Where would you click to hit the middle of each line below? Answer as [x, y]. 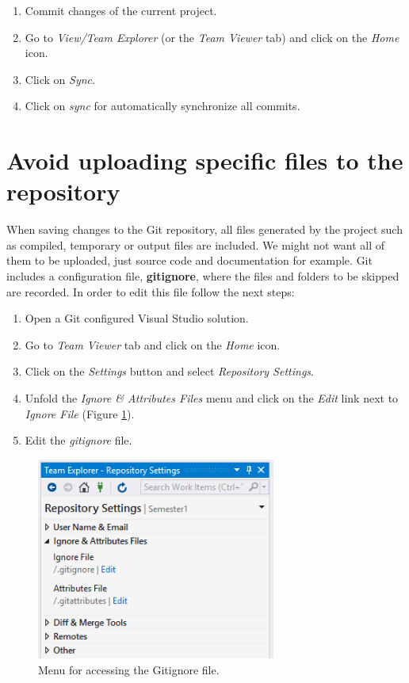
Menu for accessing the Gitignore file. [129, 670]
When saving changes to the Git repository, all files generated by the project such [204, 229]
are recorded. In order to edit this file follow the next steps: [151, 291]
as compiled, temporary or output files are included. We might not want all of [196, 244]
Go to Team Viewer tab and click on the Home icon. [153, 344]
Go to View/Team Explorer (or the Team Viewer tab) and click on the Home [212, 37]
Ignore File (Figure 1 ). [80, 413]
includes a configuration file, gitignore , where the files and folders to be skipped [203, 276]
